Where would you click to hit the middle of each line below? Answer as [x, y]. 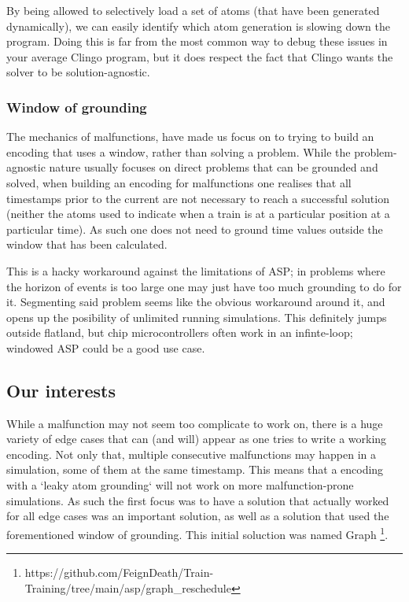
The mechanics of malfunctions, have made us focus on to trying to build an [190, 137]
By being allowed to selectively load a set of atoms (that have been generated [193, 10]
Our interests [61, 390]
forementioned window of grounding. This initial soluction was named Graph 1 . [197, 533]
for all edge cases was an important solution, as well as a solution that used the [198, 516]
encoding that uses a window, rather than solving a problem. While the [179, 151]
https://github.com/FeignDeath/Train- [119, 572]
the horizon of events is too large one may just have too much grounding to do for [204, 286]
